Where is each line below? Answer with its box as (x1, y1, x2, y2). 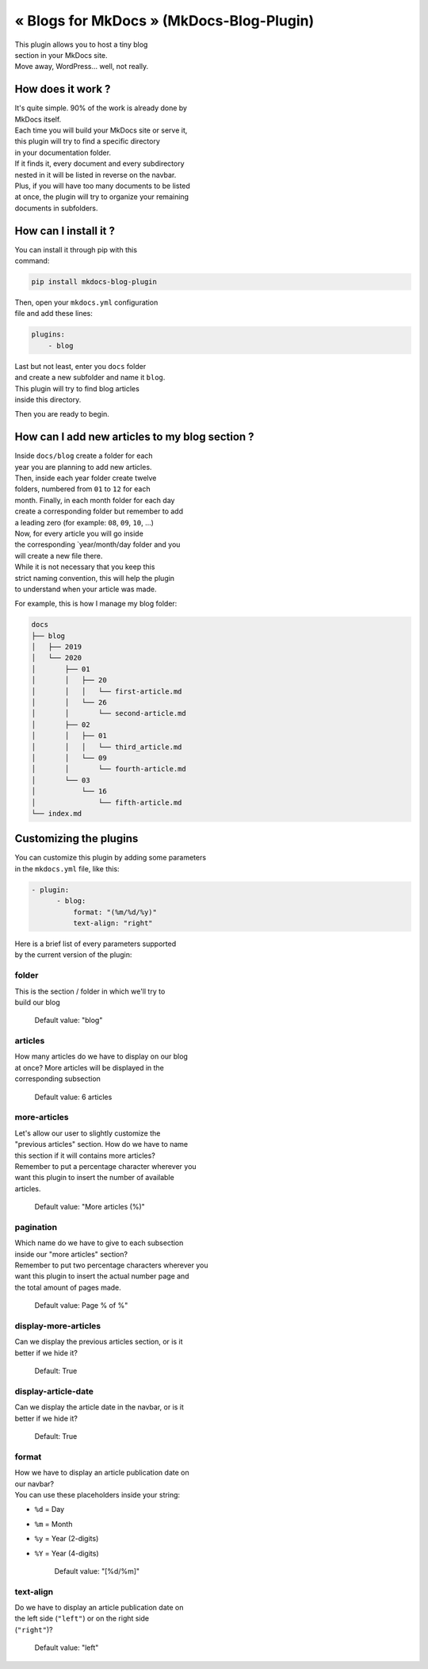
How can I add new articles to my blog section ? (14, 430, 254, 444)
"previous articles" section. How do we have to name (14, 1140, 189, 1149)
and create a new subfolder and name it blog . (14, 373, 166, 383)
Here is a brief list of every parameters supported (14, 939, 177, 948)
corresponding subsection (14, 1074, 101, 1083)
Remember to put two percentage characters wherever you (14, 1260, 208, 1270)
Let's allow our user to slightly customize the (14, 1128, 161, 1138)
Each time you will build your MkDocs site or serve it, (14, 125, 188, 135)
